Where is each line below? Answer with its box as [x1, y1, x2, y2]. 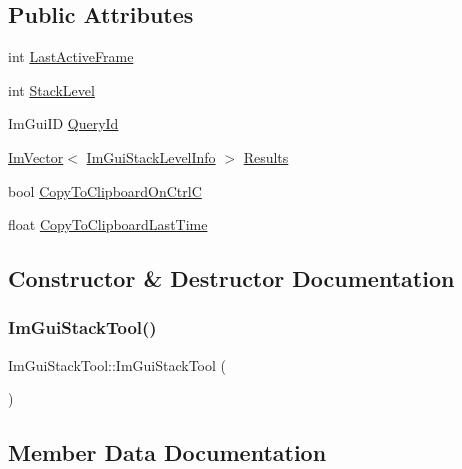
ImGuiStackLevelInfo [86, 146, 216, 167]
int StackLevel [8, 79, 95, 100]
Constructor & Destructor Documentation [8, 263, 455, 294]
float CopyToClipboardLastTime [8, 214, 208, 235]
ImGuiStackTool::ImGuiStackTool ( [8, 354, 227, 375]
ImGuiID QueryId [8, 113, 119, 134]
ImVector [8, 146, 64, 167]
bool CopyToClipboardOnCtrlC [8, 180, 202, 201]
